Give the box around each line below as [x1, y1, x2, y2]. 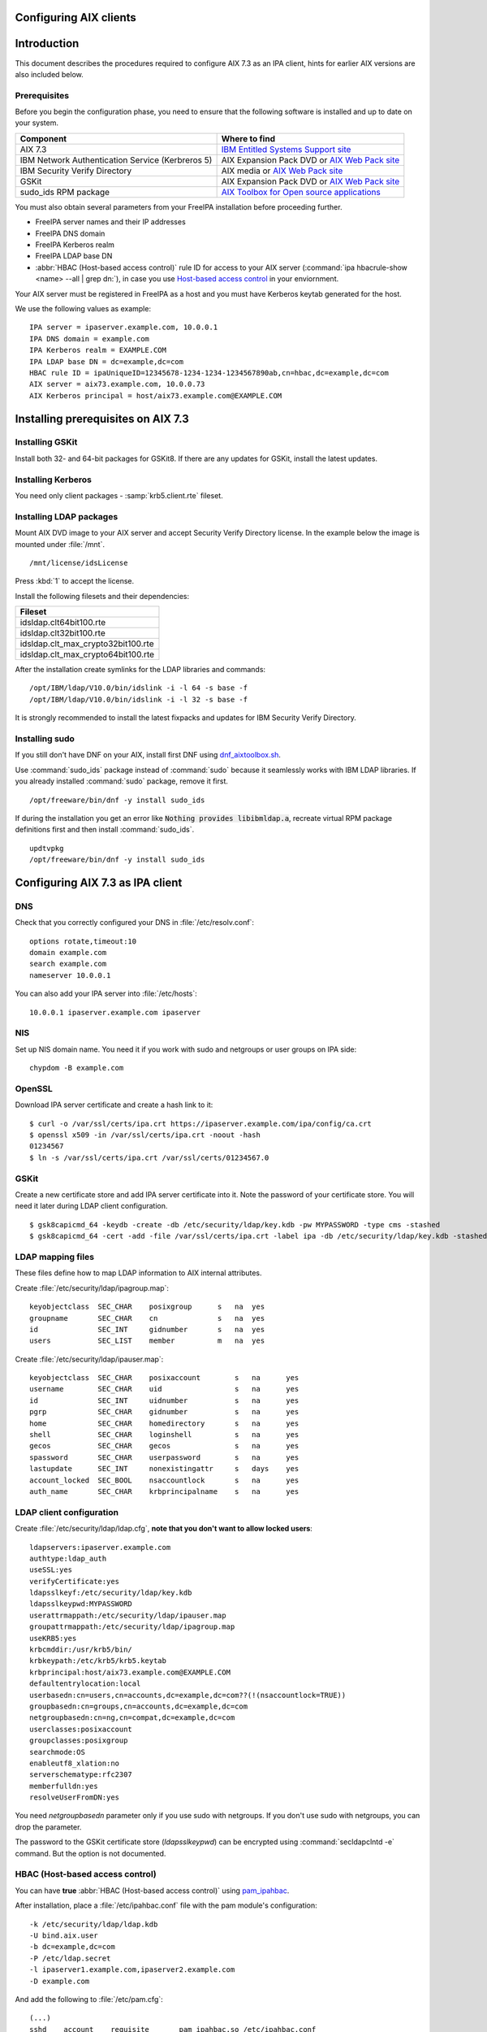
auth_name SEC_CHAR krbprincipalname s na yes [29, 1487, 300, 1496]
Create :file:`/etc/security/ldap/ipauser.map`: [15, 1354, 164, 1364]
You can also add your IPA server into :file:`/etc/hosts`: [15, 988, 198, 999]
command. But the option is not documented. [15, 1848, 166, 1858]
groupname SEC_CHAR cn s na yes [29, 1313, 265, 1322]
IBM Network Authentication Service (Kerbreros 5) [19, 154, 213, 166]
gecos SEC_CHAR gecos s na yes [29, 1441, 300, 1451]
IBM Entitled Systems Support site [221, 143, 351, 154]
